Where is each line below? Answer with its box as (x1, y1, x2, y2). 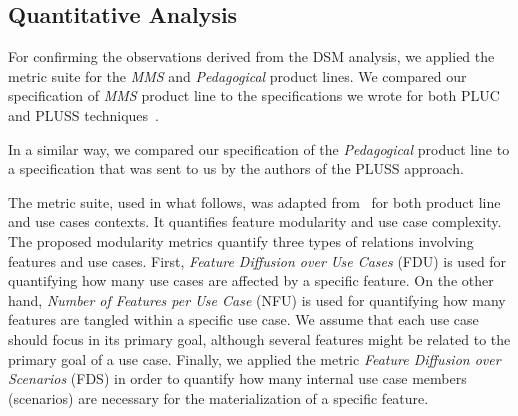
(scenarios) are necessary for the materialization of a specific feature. (8, 387, 429, 408)
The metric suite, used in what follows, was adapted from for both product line (8, 191, 501, 212)
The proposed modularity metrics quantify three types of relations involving (8, 230, 474, 251)
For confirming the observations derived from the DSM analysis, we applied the (8, 46, 495, 67)
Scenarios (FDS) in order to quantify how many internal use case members (8, 368, 467, 389)
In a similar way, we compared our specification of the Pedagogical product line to (8, 138, 510, 159)
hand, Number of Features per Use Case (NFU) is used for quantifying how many (8, 289, 506, 310)
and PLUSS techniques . (8, 104, 160, 125)
